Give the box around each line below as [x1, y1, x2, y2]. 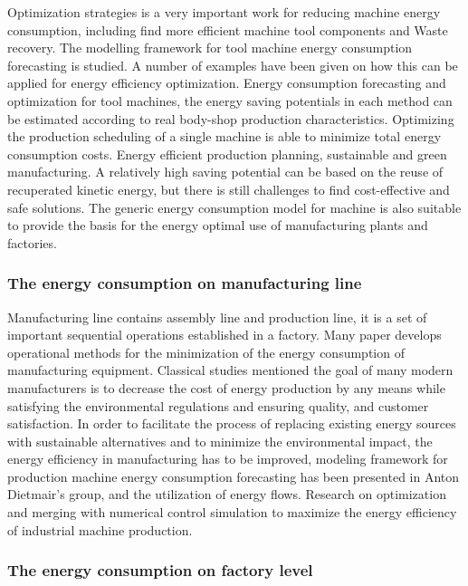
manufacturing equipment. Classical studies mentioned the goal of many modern [7, 360, 454, 379]
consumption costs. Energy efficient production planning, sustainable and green [7, 144, 447, 163]
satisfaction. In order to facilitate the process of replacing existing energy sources [7, 414, 456, 433]
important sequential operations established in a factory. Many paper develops [7, 325, 442, 344]
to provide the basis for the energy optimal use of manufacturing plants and [7, 216, 428, 235]
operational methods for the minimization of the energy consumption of [7, 342, 405, 361]
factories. [7, 233, 57, 252]
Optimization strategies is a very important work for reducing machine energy [7, 3, 441, 21]
